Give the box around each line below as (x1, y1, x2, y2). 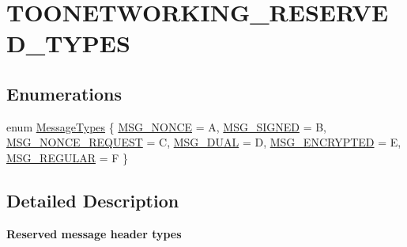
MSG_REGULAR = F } (6, 149, 129, 165)
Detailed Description (6, 188, 179, 212)
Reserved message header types (6, 225, 182, 241)
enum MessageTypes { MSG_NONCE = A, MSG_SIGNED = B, (6, 118, 327, 135)
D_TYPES (6, 27, 130, 59)
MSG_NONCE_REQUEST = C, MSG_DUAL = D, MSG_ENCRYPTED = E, (6, 134, 401, 150)
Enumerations (6, 81, 122, 105)
